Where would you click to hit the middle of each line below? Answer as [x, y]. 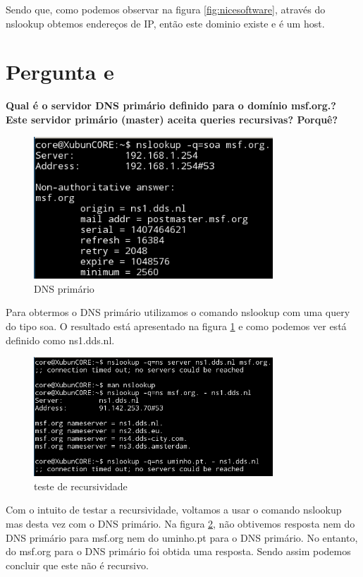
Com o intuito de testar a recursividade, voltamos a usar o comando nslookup [174, 510]
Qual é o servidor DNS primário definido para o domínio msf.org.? [171, 105]
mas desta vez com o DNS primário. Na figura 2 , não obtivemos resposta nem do [180, 524]
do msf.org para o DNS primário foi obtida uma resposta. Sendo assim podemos [178, 551]
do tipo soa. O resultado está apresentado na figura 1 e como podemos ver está [176, 326]
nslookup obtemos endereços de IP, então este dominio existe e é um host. [165, 23]
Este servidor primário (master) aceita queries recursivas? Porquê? [172, 119]
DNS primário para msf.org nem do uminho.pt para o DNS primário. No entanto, [182, 537]
